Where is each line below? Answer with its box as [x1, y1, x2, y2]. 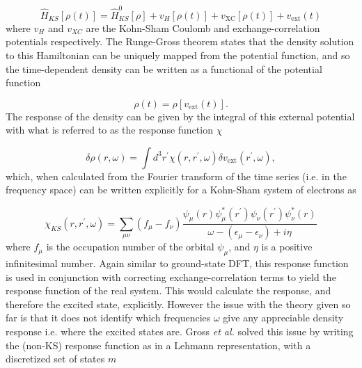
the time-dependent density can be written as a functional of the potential [6, 61, 322, 76]
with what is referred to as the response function [6, 122, 213, 137]
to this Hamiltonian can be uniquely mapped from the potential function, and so [6, 47, 350, 62]
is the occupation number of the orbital [46, 239, 214, 254]
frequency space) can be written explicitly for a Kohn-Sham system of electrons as [6, 182, 356, 197]
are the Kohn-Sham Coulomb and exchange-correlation [86, 20, 320, 35]
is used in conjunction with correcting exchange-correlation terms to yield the [6, 269, 336, 284]
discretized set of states [6, 351, 105, 366]
